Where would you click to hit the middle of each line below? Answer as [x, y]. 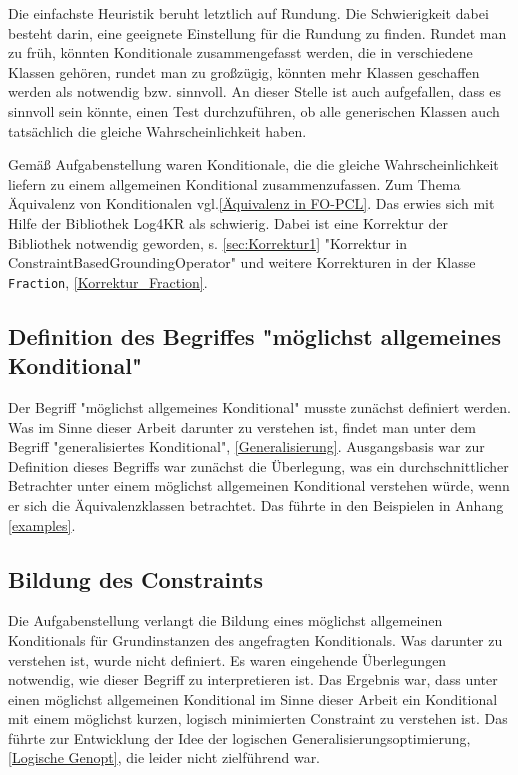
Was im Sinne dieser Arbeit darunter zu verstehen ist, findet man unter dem [242, 426]
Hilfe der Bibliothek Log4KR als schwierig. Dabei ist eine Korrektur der [228, 222]
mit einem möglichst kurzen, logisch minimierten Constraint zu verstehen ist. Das [258, 718]
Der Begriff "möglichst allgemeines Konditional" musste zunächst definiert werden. [259, 406]
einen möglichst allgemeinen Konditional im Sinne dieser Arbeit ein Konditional [253, 698]
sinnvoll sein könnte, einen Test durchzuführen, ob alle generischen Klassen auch [254, 110]
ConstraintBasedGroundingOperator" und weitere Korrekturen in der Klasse [242, 262]
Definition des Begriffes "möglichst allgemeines [254, 335]
